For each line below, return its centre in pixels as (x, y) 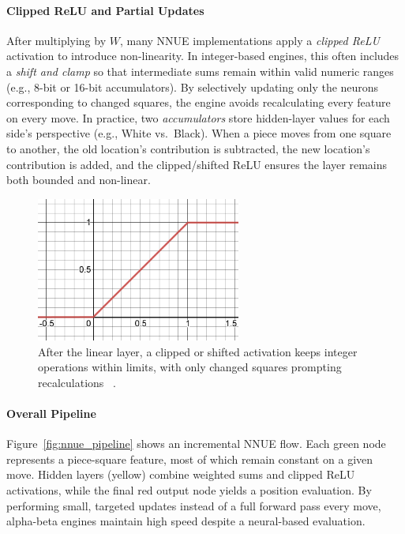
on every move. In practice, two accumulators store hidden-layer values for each (198, 117)
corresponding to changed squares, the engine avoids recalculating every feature (199, 102)
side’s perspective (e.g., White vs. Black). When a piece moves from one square (199, 133)
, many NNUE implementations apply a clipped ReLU (249, 40)
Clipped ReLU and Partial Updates (105, 10)
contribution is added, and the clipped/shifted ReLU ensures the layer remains (197, 164)
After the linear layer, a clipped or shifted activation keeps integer (198, 351)
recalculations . (77, 382)
